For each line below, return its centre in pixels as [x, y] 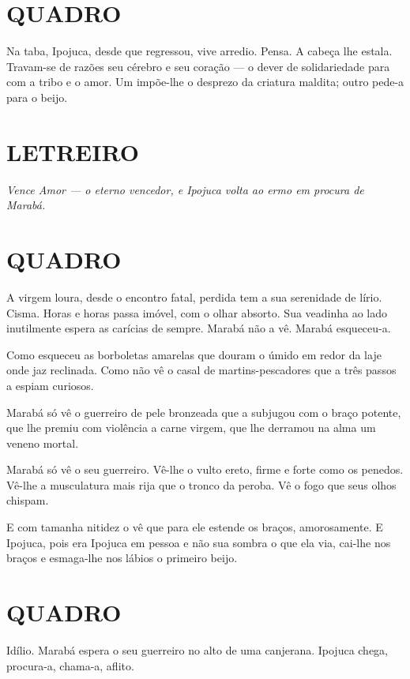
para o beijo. [37, 97]
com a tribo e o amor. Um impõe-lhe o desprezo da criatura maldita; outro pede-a [205, 82]
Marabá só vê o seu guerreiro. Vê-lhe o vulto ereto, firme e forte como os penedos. [205, 469]
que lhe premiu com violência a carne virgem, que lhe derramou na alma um [191, 428]
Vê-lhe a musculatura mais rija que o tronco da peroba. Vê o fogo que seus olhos [201, 484]
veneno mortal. [43, 443]
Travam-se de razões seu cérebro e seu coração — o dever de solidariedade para [198, 66]
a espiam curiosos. [50, 385]
